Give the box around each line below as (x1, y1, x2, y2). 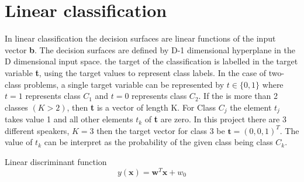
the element (230, 101, 272, 113)
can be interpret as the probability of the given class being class (44, 136, 273, 148)
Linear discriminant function (5, 155, 107, 167)
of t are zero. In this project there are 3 (144, 113, 286, 125)
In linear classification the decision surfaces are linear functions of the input (5, 32, 276, 44)
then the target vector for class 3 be (96, 124, 225, 136)
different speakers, (5, 124, 70, 136)
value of (5, 136, 33, 148)
